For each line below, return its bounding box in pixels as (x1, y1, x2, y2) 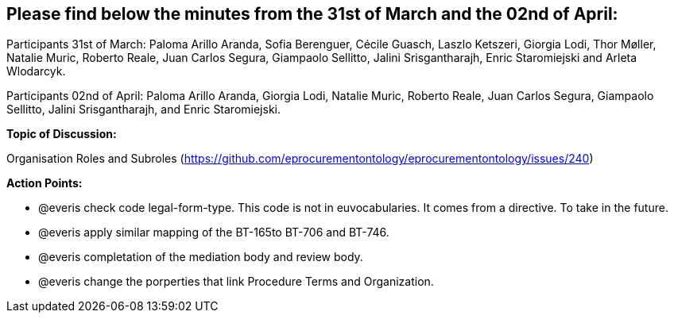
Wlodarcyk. (6, 64, 66, 79)
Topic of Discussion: (6, 127, 117, 141)
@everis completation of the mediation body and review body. (38, 250, 363, 264)
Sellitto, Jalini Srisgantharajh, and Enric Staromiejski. (6, 102, 281, 117)
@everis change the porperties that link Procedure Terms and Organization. (38, 275, 434, 289)
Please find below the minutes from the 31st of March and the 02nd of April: (6, 4, 618, 24)
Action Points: (6, 176, 83, 190)
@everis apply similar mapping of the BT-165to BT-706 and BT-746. (38, 225, 389, 240)
